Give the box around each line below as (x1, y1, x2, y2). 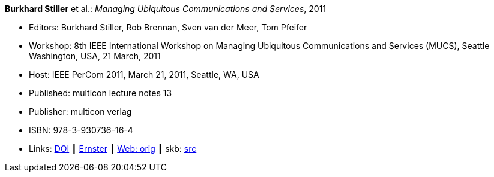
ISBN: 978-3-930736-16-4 (29, 125, 133, 135)
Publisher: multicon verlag (29, 106, 132, 117)
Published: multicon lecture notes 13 (29, 88, 172, 98)
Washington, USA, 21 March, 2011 (29, 51, 161, 61)
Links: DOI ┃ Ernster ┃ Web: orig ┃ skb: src (29, 144, 197, 154)
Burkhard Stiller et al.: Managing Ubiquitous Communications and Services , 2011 (5, 4, 327, 14)
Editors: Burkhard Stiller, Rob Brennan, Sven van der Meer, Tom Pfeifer (29, 22, 307, 32)
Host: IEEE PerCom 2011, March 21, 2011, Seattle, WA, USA (29, 69, 259, 80)
